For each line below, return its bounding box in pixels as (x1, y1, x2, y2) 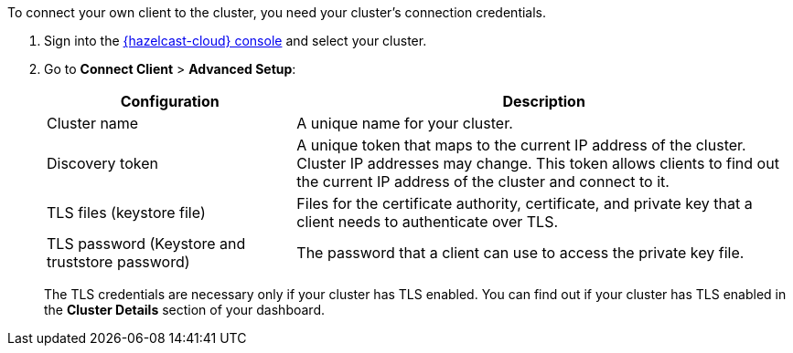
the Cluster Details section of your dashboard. (44, 302, 325, 317)
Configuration (120, 92, 220, 110)
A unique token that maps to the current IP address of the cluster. (296, 136, 746, 154)
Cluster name (47, 114, 139, 132)
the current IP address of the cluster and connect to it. (296, 172, 670, 191)
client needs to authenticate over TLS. (296, 213, 559, 231)
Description (502, 92, 585, 110)
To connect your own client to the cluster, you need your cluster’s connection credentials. (7, 5, 547, 20)
